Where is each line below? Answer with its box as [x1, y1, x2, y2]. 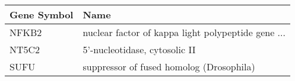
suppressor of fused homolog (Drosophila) [83, 60, 255, 73]
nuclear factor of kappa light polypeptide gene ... [83, 25, 286, 39]
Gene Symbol [9, 8, 74, 21]
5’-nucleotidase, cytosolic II [83, 43, 196, 56]
